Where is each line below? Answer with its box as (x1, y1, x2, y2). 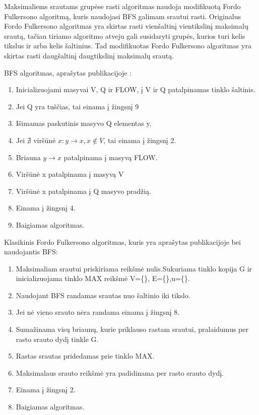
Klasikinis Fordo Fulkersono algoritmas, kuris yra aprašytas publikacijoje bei (4, 236, 241, 247)
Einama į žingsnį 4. (16, 202, 76, 213)
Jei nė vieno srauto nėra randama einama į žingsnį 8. (16, 307, 180, 317)
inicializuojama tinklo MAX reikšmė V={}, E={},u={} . (16, 273, 190, 284)
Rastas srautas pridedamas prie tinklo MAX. (16, 351, 155, 361)
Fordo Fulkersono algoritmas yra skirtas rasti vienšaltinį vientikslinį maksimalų (4, 21, 248, 31)
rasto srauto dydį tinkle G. (16, 333, 99, 344)
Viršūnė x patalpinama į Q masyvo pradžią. (16, 185, 151, 196)
